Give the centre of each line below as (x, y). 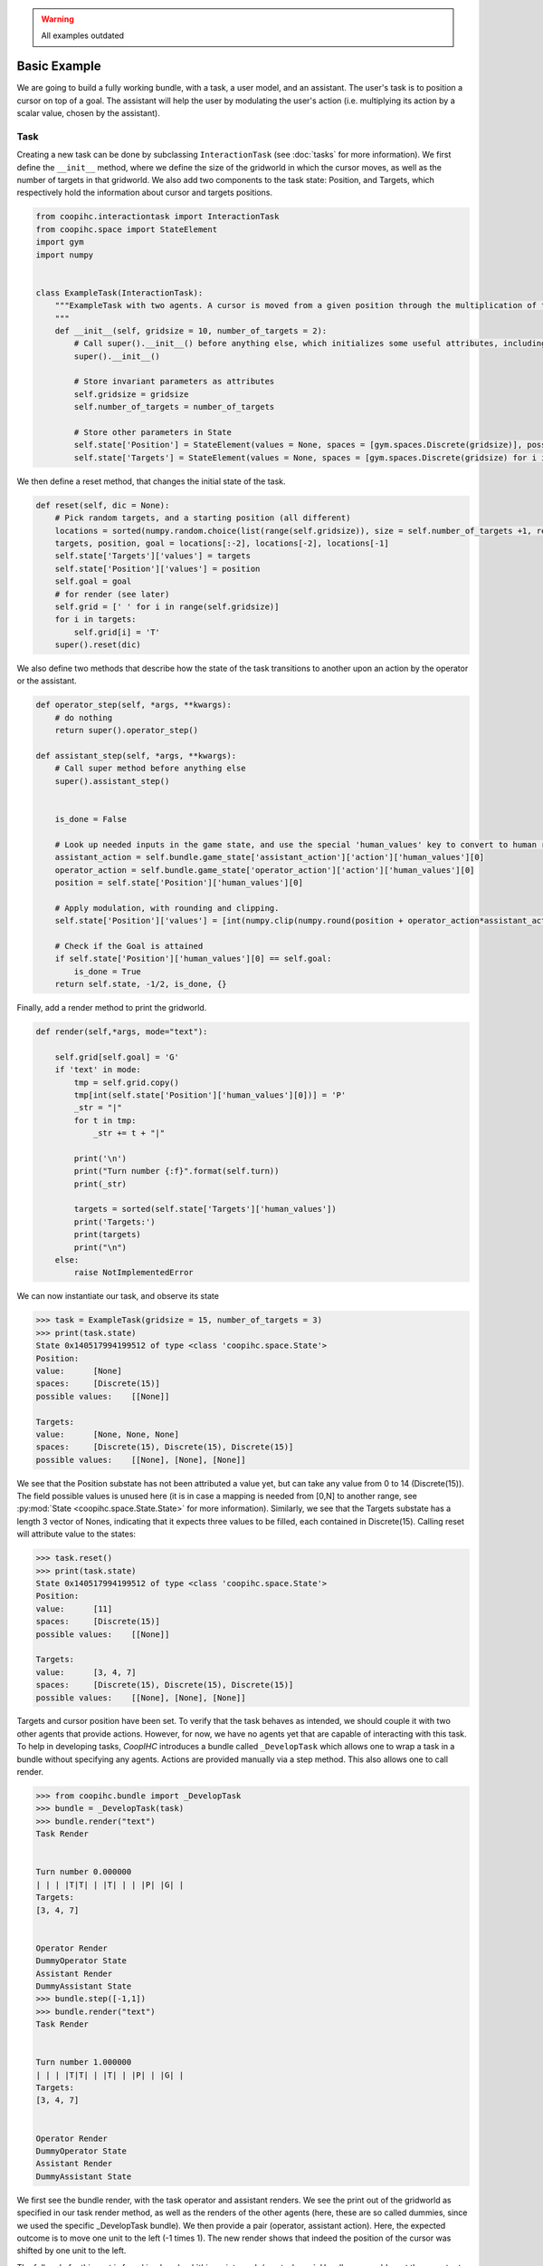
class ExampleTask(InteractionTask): (119, 293)
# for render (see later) (112, 594)
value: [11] (74, 1608)
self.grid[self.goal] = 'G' (117, 1057)
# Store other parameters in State (153, 432)
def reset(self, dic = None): (103, 505)
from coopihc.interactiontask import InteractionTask (157, 217)
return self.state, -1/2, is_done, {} (141, 984)
